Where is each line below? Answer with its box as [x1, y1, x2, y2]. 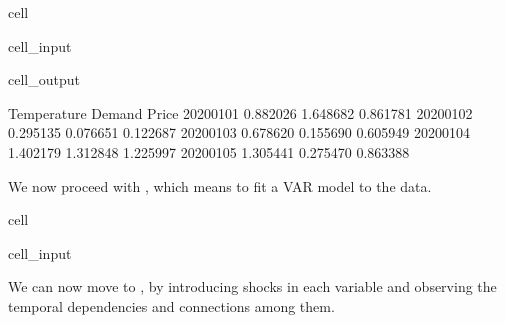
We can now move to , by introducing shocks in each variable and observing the [8, 276, 497, 297]
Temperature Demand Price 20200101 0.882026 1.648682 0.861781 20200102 [8, 102, 473, 123]
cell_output [8, 69, 80, 90]
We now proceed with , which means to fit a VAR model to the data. [8, 175, 432, 196]
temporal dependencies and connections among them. [8, 295, 335, 316]
